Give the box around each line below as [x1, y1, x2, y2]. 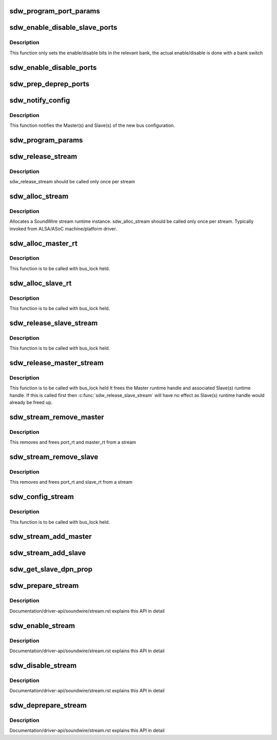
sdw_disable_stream [9, 661, 77, 670]
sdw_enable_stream [9, 621, 75, 630]
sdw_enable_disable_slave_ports [9, 23, 117, 32]
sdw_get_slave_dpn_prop [9, 565, 92, 574]
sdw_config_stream [9, 492, 74, 501]
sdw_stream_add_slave [9, 548, 86, 557]
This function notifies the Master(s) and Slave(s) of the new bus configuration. [9, 122, 175, 128]
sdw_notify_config [9, 96, 70, 105]
